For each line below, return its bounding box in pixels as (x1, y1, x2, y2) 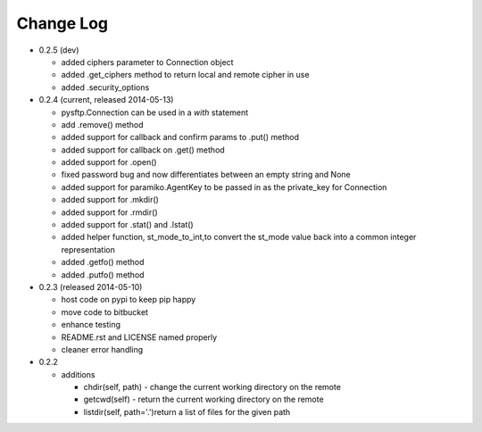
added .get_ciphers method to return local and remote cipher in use (61, 70, 310, 80)
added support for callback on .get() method (61, 144, 225, 155)
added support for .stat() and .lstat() (61, 220, 194, 230)
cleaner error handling (61, 344, 144, 354)
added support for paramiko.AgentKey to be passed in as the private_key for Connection (61, 181, 387, 192)
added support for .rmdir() (61, 206, 158, 218)
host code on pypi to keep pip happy (61, 295, 196, 305)
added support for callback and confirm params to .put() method (61, 132, 299, 143)
